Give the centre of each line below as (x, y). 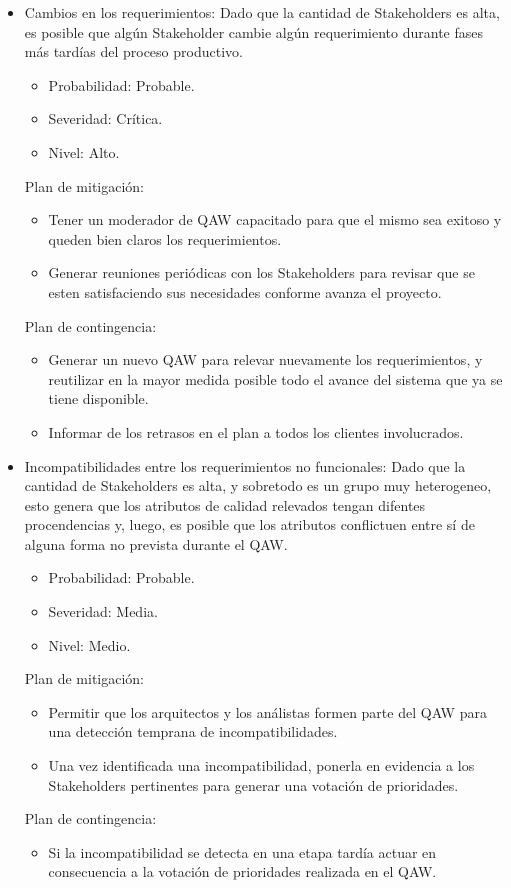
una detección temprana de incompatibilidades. (193, 731)
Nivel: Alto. (84, 151)
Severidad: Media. (103, 611)
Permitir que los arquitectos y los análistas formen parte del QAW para (267, 711)
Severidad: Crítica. (105, 118)
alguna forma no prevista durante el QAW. (156, 543)
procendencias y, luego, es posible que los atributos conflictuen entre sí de (249, 524)
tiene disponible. (98, 398)
